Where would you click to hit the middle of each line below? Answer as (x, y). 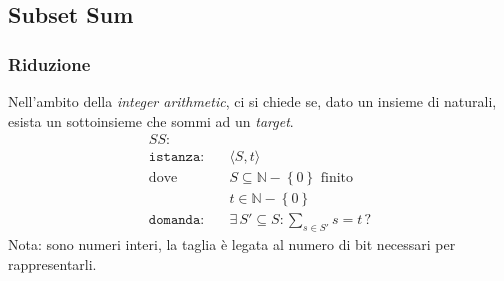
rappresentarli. (52, 263)
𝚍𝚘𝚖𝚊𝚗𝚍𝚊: (176, 220)
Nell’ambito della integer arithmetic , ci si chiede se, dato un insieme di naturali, (252, 101)
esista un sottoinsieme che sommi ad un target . (151, 120)
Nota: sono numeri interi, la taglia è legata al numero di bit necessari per (232, 244)
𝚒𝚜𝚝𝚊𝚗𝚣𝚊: (176, 157)
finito (337, 178)
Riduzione (49, 63)
